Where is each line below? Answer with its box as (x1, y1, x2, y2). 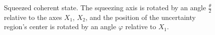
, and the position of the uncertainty (85, 12, 196, 22)
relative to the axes (4, 12, 62, 22)
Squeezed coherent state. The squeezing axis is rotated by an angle (4, 2, 206, 12)
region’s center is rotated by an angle (4, 21, 116, 32)
